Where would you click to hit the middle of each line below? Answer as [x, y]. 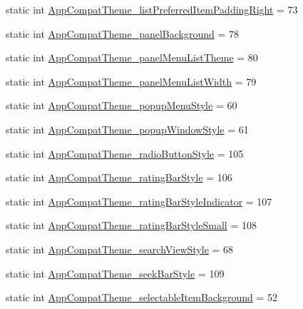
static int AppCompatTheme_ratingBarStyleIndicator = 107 [139, 201]
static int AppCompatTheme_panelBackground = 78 [122, 33]
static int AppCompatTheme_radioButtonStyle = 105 [125, 153]
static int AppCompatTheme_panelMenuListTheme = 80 [132, 57]
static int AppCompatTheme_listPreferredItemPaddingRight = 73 [152, 9]
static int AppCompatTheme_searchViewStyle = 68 [120, 249]
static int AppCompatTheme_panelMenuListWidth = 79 [131, 81]
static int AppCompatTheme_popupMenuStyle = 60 [122, 105]
